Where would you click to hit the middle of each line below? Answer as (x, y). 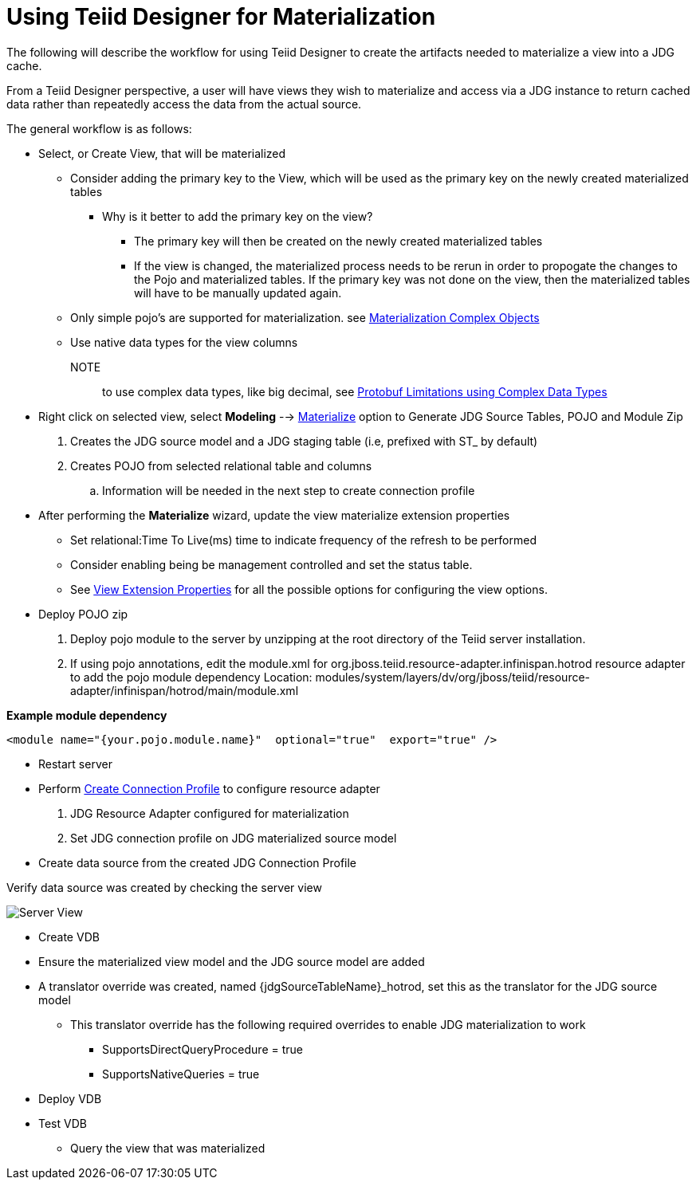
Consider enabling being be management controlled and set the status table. (271, 564)
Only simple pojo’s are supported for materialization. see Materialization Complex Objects (305, 317)
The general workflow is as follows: (99, 128)
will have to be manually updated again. (238, 293)
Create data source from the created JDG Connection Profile (198, 862)
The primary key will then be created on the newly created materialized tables (338, 241)
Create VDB (69, 937)
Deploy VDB (70, 1098)
